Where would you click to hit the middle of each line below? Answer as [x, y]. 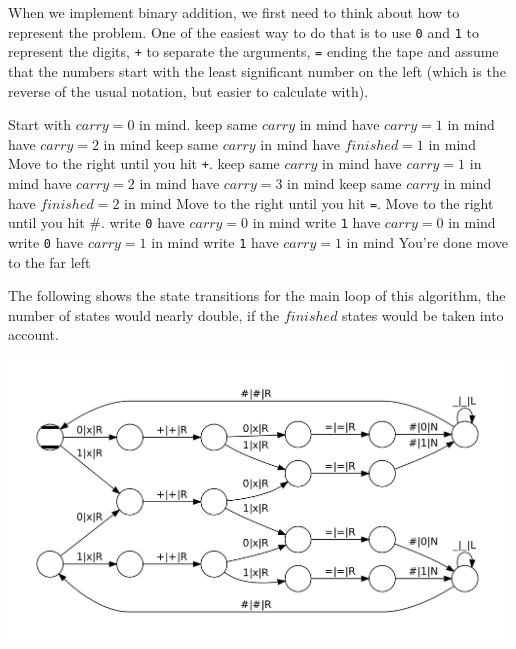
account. [33, 334]
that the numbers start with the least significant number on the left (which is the [257, 70]
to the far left [49, 261]
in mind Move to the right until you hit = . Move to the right [309, 202]
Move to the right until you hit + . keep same [144, 163]
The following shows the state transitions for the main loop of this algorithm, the [257, 295]
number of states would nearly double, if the [144, 314]
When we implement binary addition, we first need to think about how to [234, 12]
